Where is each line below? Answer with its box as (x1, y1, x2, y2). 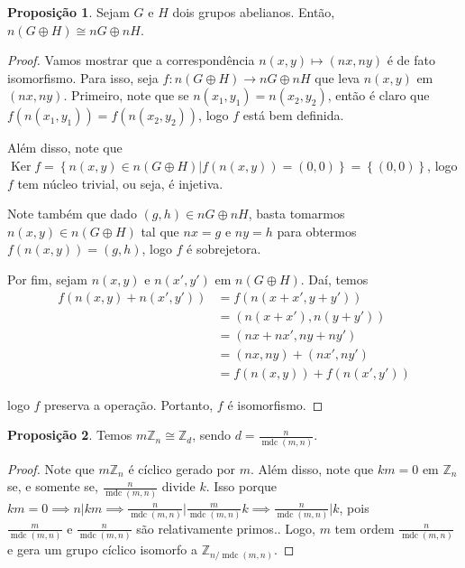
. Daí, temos (300, 269, 369, 288)
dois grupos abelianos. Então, (172, 3, 335, 21)
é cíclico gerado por (128, 459, 236, 478)
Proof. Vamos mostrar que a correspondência (7, 51, 255, 70)
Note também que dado (7, 204, 137, 223)
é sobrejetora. (187, 239, 261, 258)
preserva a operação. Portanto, (44, 395, 214, 414)
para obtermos (277, 221, 357, 240)
